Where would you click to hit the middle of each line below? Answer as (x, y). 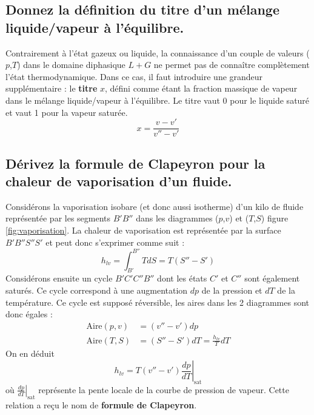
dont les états (182, 278)
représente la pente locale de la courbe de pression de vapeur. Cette (164, 389)
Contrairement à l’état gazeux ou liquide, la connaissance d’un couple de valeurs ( (158, 52)
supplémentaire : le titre (52, 88)
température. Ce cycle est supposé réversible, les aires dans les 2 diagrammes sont (158, 302)
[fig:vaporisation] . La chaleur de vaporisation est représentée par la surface (143, 230)
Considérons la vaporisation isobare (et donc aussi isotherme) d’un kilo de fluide (155, 206)
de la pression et (232, 290)
